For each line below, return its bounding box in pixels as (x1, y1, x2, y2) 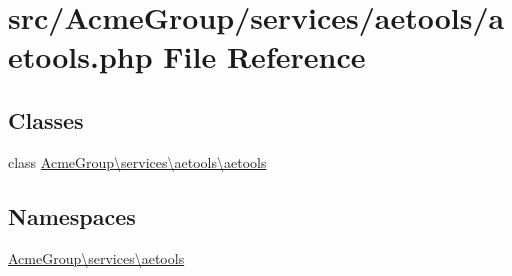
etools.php (8, 36, 153, 77)
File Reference (163, 36, 366, 77)
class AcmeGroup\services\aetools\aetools (8, 151, 267, 172)
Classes (8, 104, 84, 135)
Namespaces (8, 200, 136, 231)
